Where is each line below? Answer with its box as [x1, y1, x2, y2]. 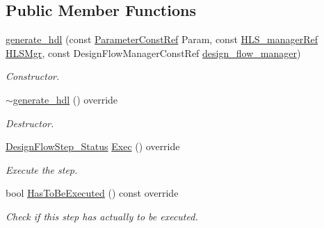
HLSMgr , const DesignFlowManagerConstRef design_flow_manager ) [6, 45, 301, 60]
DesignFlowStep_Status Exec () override [6, 139, 180, 154]
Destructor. [6, 115, 54, 130]
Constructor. [6, 69, 60, 83]
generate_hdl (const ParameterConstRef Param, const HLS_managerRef [6, 32, 318, 47]
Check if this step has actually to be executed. [6, 209, 198, 223]
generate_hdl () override [13, 92, 118, 106]
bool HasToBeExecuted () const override [6, 186, 179, 200]
